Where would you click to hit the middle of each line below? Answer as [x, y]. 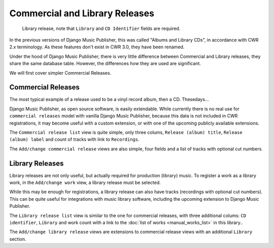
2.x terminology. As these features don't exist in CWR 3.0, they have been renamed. [97, 47]
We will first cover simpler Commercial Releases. [60, 73]
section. [18, 239]
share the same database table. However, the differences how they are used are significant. [105, 64]
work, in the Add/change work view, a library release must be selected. [85, 182]
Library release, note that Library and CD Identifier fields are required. [101, 28]
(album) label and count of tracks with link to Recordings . [74, 139]
